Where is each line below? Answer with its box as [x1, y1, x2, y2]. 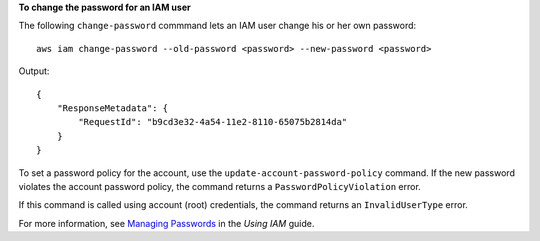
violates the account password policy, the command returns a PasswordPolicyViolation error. [18, 180, 422, 192]
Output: [18, 65, 50, 77]
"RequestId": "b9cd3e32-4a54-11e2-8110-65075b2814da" [78, 116, 348, 128]
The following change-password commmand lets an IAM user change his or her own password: [18, 20, 417, 32]
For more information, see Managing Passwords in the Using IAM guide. [18, 217, 315, 229]
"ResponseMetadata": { [56, 102, 169, 114]
